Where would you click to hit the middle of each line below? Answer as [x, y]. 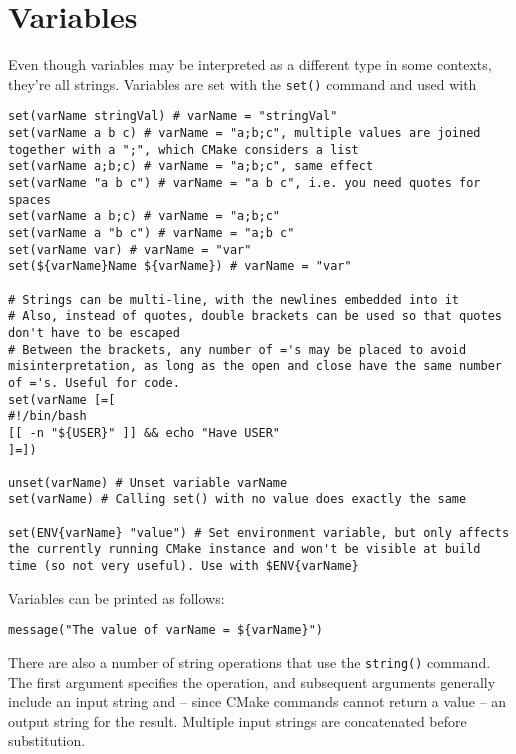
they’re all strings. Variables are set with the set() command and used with [242, 83]
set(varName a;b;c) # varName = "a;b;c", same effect [191, 166]
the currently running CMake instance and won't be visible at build [244, 549]
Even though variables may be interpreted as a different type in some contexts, [250, 64]
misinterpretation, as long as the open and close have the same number [255, 366]
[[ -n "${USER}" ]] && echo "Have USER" [144, 432]
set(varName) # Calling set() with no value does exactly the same [237, 499]
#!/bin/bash [47, 416]
